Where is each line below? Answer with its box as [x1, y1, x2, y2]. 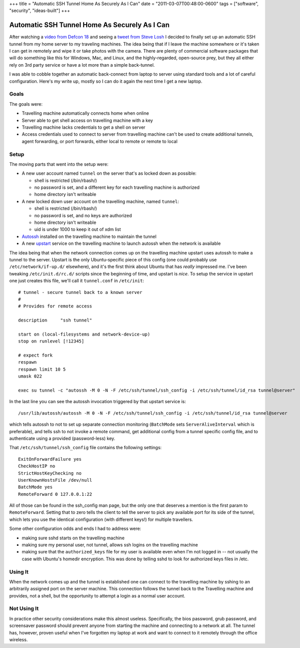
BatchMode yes [18, 484, 53, 490]
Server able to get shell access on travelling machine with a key [22, 117, 153, 123]
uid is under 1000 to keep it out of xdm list [34, 226, 121, 232]
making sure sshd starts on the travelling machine [22, 535, 125, 541]
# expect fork [18, 353, 53, 358]
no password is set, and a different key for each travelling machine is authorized [34, 184, 200, 190]
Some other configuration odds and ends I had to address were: [9, 526, 141, 532]
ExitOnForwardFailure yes [18, 456, 82, 462]
